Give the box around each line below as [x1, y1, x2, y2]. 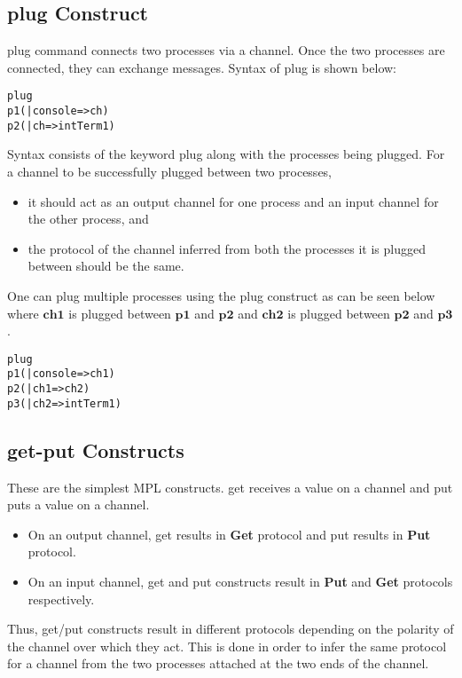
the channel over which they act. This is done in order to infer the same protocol [7, 636, 447, 655]
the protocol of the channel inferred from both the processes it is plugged [27, 239, 426, 257]
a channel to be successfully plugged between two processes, [7, 162, 333, 180]
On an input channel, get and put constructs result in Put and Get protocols [27, 572, 453, 590]
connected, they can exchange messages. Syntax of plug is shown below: [7, 58, 397, 76]
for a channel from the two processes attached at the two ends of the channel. [7, 654, 429, 673]
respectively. [27, 589, 95, 608]
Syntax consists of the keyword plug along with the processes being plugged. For [7, 145, 445, 163]
